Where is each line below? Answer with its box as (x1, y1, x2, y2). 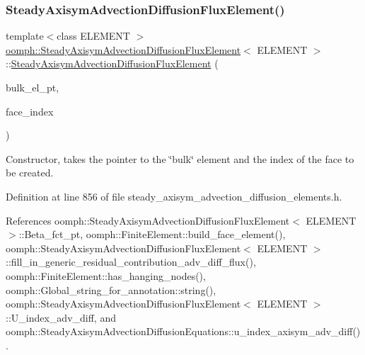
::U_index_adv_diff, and (6, 310, 116, 325)
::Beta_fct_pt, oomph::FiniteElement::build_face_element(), (18, 227, 286, 242)
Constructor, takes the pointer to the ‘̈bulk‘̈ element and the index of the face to (6, 151, 354, 166)
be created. (6, 165, 54, 180)
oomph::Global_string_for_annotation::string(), (6, 282, 216, 297)
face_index (6, 103, 54, 118)
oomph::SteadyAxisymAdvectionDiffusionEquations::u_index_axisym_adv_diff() (6, 324, 361, 339)
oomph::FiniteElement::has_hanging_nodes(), (6, 268, 206, 283)
